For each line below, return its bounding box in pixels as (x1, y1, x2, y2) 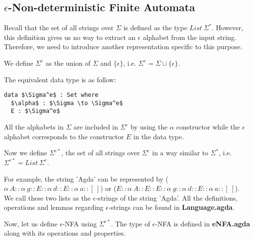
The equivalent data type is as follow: (4, 74, 116, 84)
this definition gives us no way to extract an (4, 32, 136, 42)
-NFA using (63, 218, 97, 228)
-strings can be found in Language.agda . (108, 202, 235, 212)
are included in (73, 122, 118, 132)
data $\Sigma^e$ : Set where (4, 92, 99, 99)
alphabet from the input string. (143, 32, 236, 42)
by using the (130, 122, 168, 132)
